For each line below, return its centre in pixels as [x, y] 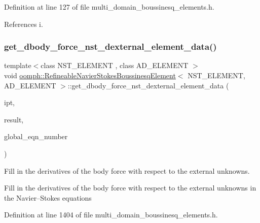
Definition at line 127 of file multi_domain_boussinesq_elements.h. [109, 7]
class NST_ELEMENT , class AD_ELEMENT [115, 65]
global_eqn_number [36, 136]
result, [14, 119]
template [18, 65]
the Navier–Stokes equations [48, 197]
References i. [24, 24]
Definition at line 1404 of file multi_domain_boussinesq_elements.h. [111, 215]
